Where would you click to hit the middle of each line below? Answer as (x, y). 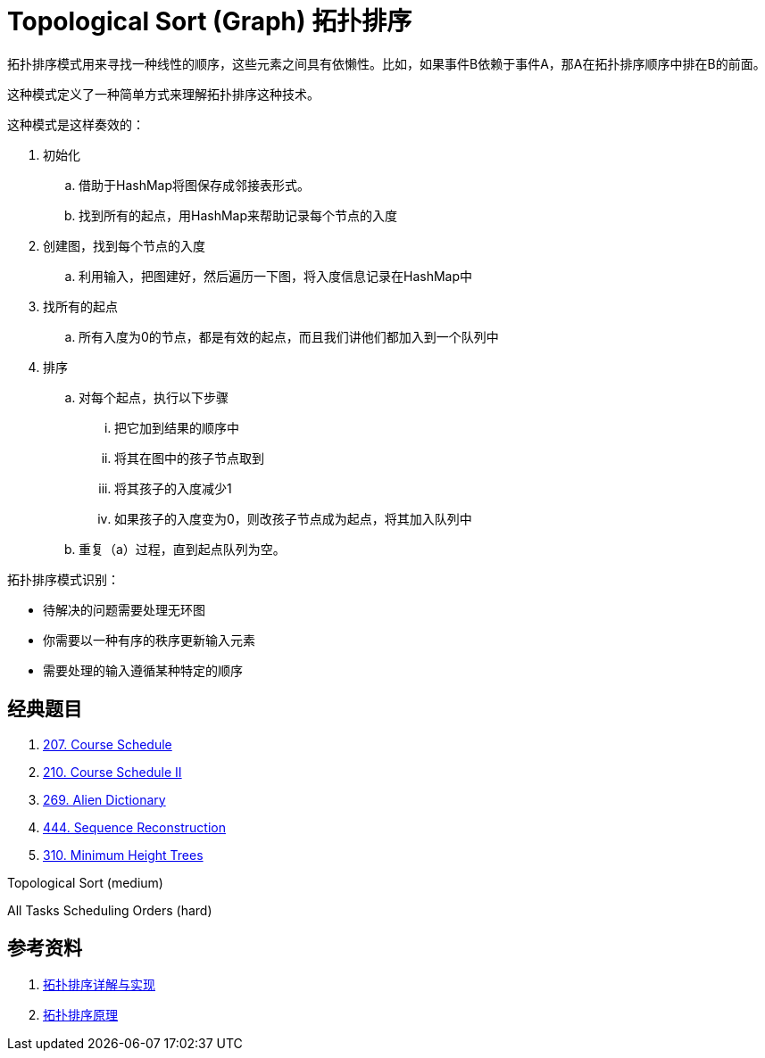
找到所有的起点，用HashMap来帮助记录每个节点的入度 (238, 215)
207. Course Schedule (108, 744)
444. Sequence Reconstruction (134, 827)
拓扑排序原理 (80, 1015)
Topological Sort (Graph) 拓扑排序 (210, 21)
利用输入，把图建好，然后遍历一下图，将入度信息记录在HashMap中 (276, 276)
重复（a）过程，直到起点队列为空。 (182, 549)
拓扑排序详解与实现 (99, 985)
